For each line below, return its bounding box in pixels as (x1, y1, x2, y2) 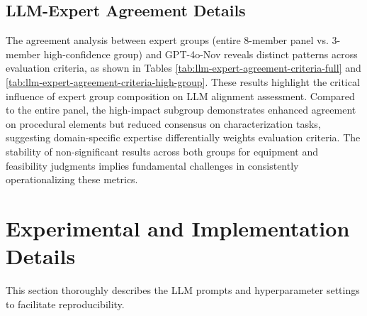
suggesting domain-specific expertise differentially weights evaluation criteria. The (6, 130, 361, 145)
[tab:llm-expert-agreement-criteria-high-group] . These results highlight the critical (6, 74, 360, 89)
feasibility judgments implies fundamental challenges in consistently (6, 158, 299, 173)
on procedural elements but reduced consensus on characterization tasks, (6, 116, 321, 131)
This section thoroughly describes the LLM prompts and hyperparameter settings (6, 283, 360, 298)
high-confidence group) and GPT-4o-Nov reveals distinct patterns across (43, 46, 358, 61)
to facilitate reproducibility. (6, 296, 125, 311)
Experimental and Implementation (6, 213, 350, 242)
